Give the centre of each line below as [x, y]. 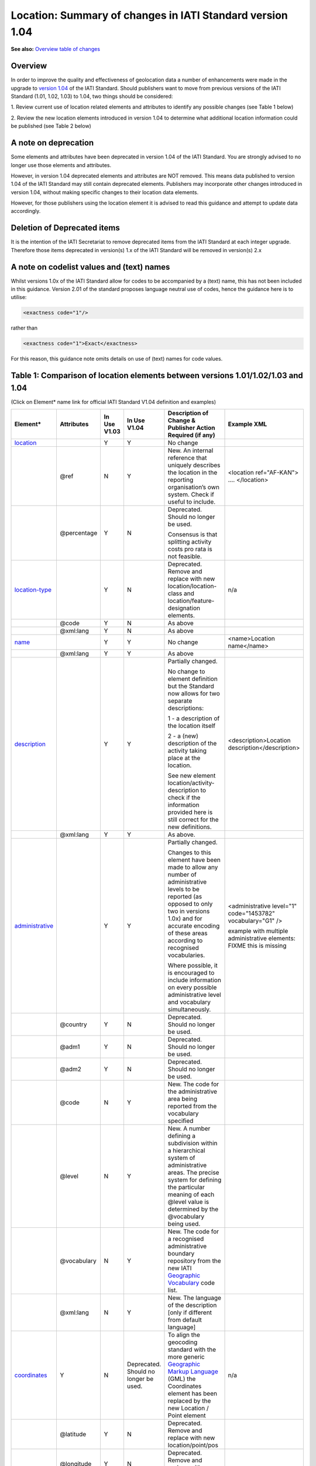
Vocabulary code [191, 1283]
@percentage [79, 533]
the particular [186, 1187]
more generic [186, 1357]
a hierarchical [186, 1151]
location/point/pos [193, 1445]
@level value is [188, 1202]
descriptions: [186, 708]
